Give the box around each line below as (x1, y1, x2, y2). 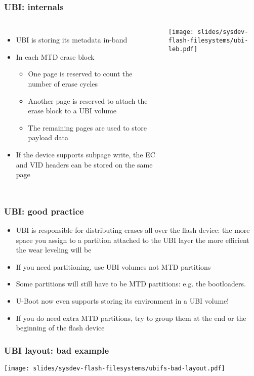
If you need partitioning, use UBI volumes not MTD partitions (16, 261, 211, 272)
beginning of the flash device (16, 322, 105, 333)
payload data (28, 132, 68, 143)
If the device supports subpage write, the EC (16, 149, 155, 159)
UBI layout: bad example (4, 344, 109, 356)
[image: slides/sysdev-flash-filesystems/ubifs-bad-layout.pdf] (4, 364, 225, 372)
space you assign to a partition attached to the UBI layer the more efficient (16, 234, 249, 245)
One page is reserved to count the (28, 68, 133, 79)
